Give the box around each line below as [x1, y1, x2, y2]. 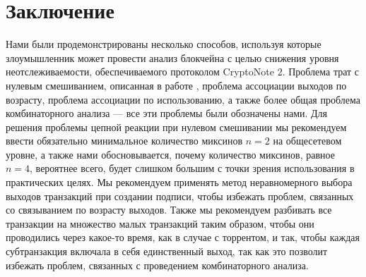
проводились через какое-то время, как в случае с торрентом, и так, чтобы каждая [6, 230, 360, 245]
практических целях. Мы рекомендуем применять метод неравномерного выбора [6, 175, 353, 190]
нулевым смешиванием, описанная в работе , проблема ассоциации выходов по [6, 78, 347, 92]
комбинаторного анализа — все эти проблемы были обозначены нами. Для [6, 106, 328, 121]
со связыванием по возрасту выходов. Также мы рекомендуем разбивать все [6, 202, 332, 217]
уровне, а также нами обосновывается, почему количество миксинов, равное [6, 147, 335, 161]
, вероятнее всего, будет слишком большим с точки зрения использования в [30, 161, 355, 176]
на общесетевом [273, 133, 342, 148]
